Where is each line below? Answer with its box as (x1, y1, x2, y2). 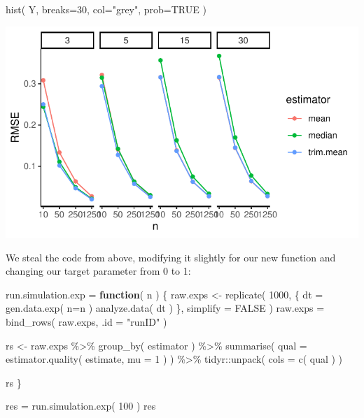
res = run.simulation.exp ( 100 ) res (6, 398, 156, 413)
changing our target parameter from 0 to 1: (6, 264, 191, 278)
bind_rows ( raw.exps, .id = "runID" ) (6, 314, 167, 329)
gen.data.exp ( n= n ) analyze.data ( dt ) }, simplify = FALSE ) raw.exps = (6, 301, 325, 315)
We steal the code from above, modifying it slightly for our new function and (6, 250, 336, 264)
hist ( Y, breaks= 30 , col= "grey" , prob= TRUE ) (6, 2, 206, 16)
